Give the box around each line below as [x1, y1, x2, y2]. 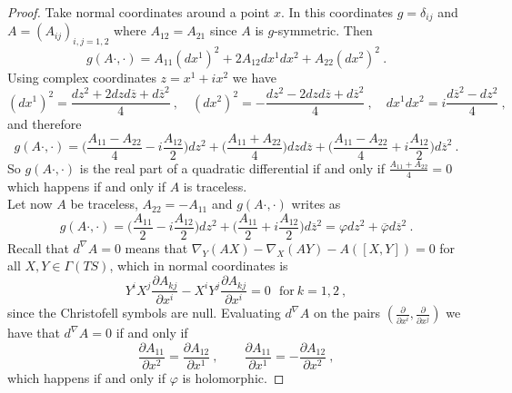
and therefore [7, 114, 82, 133]
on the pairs [313, 303, 381, 322]
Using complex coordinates [7, 67, 156, 86]
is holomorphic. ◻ [182, 368, 285, 388]
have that [7, 323, 60, 342]
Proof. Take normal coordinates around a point [7, 3, 270, 21]
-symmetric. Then [274, 21, 373, 40]
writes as [291, 194, 341, 213]
